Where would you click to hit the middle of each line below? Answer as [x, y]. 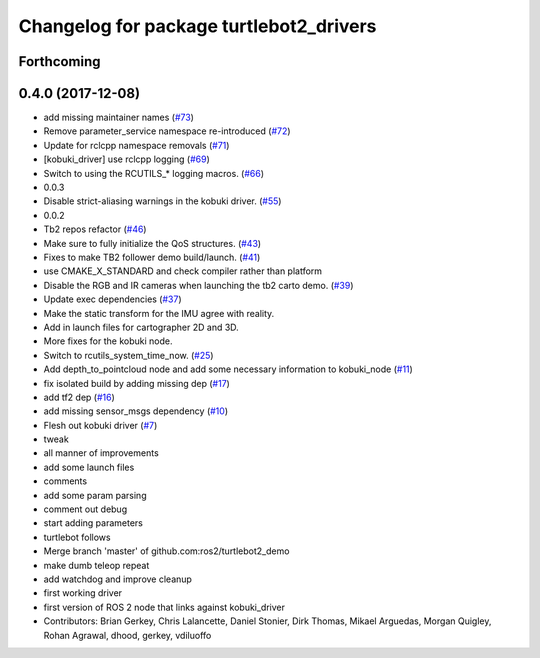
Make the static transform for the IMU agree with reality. [159, 313]
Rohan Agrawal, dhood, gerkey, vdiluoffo [127, 635]
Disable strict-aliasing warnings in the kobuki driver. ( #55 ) [162, 201]
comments [65, 481]
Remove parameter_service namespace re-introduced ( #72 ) [167, 131]
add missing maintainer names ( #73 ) [119, 117]
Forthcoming [59, 61]
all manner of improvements [101, 453]
